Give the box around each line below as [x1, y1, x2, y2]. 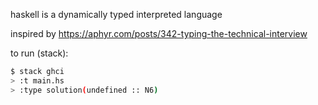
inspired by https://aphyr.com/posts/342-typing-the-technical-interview [10, 28, 308, 39]
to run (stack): [10, 47, 69, 59]
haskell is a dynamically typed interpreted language [10, 9, 223, 20]
